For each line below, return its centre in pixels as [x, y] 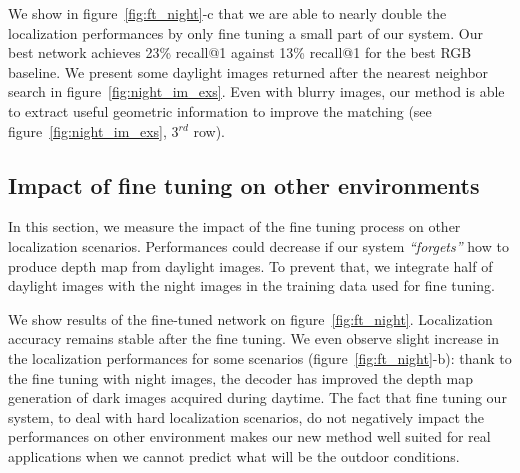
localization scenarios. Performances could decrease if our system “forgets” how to [258, 245]
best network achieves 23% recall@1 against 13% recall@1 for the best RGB [240, 52]
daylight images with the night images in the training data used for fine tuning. [251, 285]
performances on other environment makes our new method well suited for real [249, 436]
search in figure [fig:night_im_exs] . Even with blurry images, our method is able [256, 91]
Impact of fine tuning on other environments [244, 184]
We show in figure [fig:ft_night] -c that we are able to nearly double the [227, 13]
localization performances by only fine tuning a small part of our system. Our [245, 32]
